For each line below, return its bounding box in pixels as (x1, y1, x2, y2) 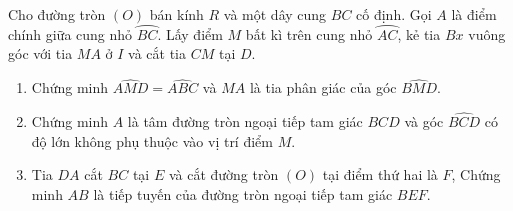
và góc (404, 111, 444, 132)
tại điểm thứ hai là (322, 164, 438, 185)
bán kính (149, 4, 204, 24)
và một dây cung (223, 4, 327, 24)
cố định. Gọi (356, 4, 432, 24)
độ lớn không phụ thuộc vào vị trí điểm (31, 130, 273, 151)
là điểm (451, 4, 497, 24)
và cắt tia (128, 43, 187, 64)
